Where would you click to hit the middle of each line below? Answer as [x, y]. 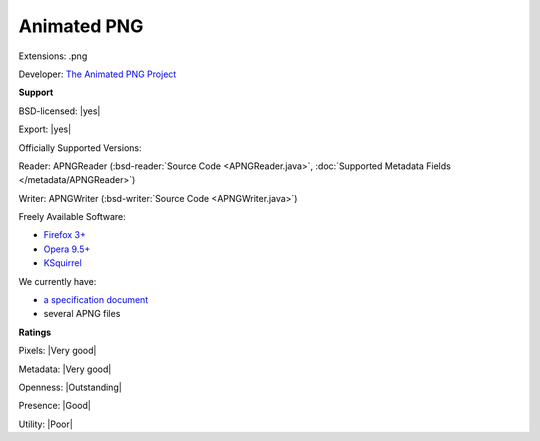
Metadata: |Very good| [65, 369]
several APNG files [82, 314]
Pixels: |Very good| [57, 351]
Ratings [35, 332]
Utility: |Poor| [46, 424]
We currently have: [57, 281]
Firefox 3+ [65, 235]
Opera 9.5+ [67, 249]
